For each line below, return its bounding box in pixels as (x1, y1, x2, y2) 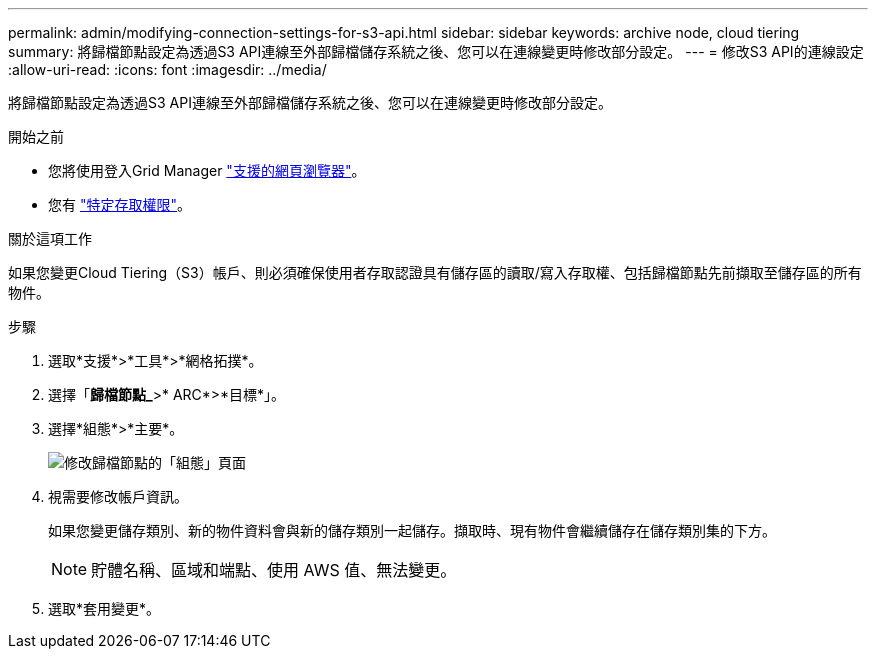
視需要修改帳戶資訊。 (48, 488, 188, 505)
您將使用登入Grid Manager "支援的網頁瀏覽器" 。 (48, 162, 366, 179)
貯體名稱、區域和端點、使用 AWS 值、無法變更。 (91, 560, 457, 580)
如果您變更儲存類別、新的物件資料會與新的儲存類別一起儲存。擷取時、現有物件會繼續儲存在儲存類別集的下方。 (48, 522, 776, 539)
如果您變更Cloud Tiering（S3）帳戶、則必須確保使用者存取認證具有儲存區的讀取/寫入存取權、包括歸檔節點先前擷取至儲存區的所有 (8, 264, 862, 281)
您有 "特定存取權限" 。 (48, 196, 191, 213)
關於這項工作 (8, 230, 92, 247)
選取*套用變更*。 (48, 600, 161, 617)
